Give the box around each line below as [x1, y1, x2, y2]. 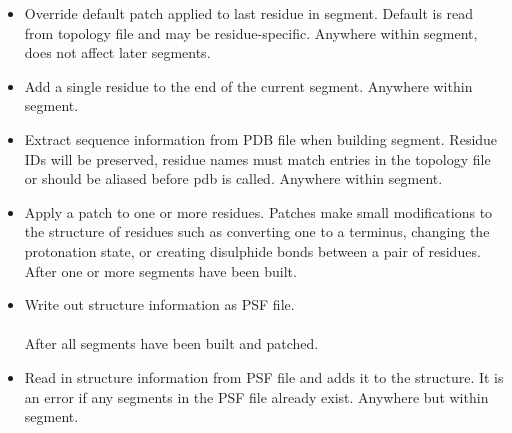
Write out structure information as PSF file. [24, 294, 295, 315]
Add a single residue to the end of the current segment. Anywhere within [24, 75, 473, 96]
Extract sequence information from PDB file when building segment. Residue [24, 128, 498, 149]
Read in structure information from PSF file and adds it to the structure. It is [24, 366, 504, 387]
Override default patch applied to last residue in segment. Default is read [24, 3, 474, 23]
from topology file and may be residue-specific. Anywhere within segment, [24, 22, 478, 43]
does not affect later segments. [24, 42, 211, 63]
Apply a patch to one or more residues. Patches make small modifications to [24, 201, 493, 222]
